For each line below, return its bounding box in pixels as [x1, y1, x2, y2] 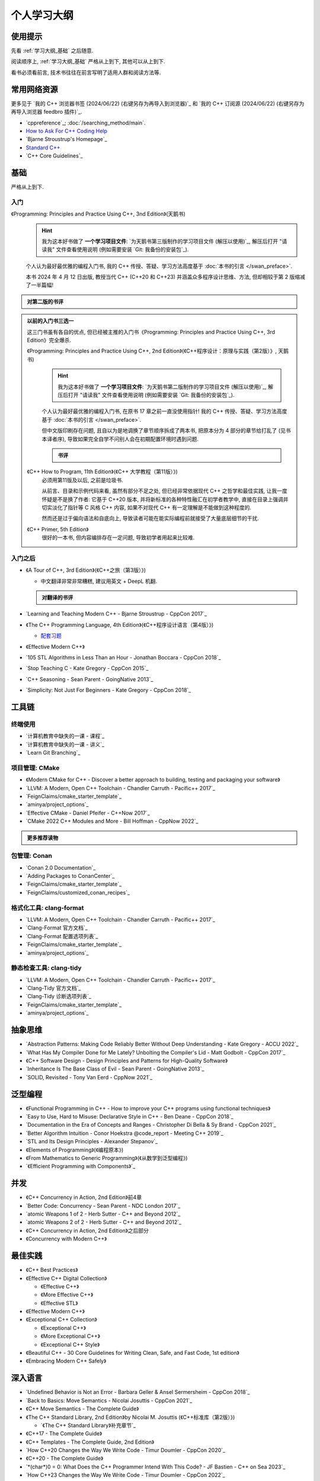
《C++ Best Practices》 [25, 1267, 78, 1274]
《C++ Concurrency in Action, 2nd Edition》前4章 [25, 1194, 142, 1201]
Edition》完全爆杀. [27, 336, 72, 344]
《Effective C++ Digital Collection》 [25, 1274, 107, 1282]
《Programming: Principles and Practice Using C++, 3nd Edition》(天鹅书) [11, 210, 186, 217]
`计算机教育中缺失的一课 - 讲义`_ [25, 740, 105, 748]
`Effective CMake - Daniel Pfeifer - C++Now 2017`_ [25, 809, 151, 816]
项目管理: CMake [11, 764, 60, 772]
